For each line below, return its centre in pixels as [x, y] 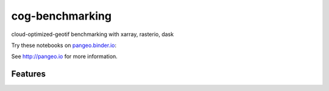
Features [28, 74]
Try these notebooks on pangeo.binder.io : [64, 45]
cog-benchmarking [62, 16]
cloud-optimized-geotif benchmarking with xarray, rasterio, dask [92, 34]
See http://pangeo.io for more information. [65, 56]
